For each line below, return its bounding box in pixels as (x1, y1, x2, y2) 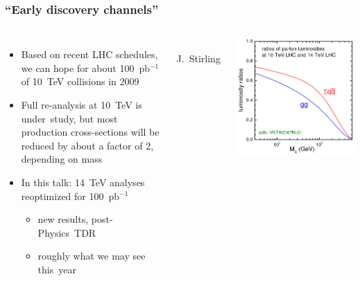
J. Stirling (176, 51, 221, 65)
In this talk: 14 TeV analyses (21, 174, 145, 189)
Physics (37, 225, 70, 239)
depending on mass (21, 152, 103, 166)
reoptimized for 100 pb (21, 188, 120, 203)
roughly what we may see (37, 248, 146, 263)
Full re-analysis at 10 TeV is (21, 98, 142, 111)
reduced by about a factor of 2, (21, 138, 154, 152)
